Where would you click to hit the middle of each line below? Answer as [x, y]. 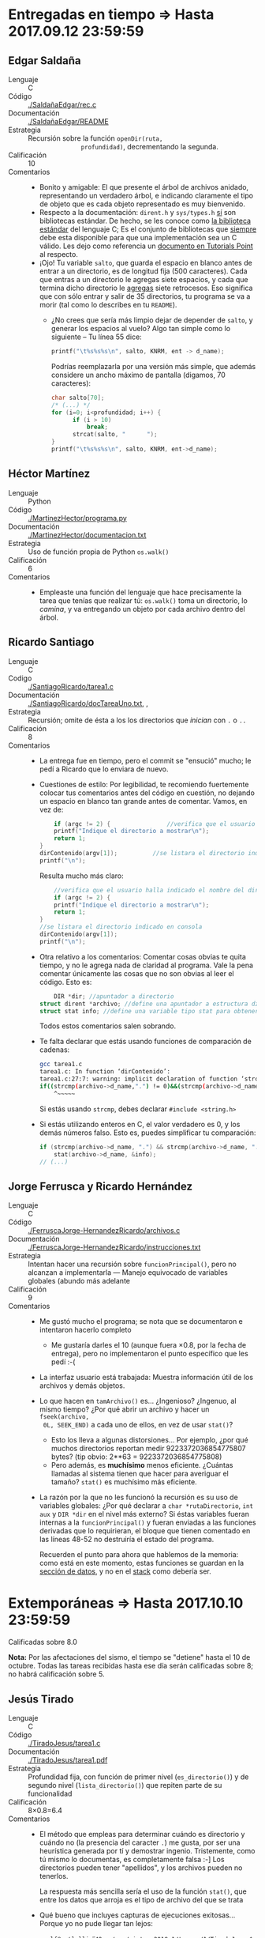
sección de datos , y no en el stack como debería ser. [125, 1571]
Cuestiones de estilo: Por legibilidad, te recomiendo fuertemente [144, 784]
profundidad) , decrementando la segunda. [149, 147]
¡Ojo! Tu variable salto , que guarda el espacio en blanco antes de [146, 263]
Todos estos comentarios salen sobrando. [108, 1026]
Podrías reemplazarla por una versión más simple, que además [153, 366]
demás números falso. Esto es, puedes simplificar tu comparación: [147, 1133]
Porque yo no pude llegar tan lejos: [96, 1923]
